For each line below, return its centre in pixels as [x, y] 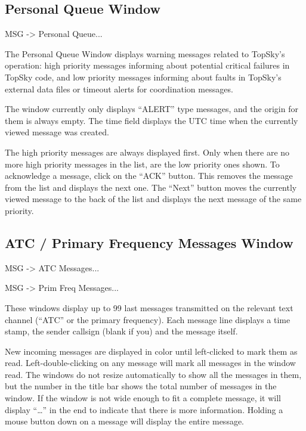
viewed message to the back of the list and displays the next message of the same [153, 199]
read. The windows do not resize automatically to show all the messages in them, [153, 374]
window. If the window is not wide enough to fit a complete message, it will [143, 398]
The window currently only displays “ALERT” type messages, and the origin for [152, 109]
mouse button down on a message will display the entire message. [125, 421]
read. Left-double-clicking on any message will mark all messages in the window [150, 363]
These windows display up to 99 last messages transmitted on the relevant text [149, 307]
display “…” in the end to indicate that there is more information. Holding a [144, 409]
